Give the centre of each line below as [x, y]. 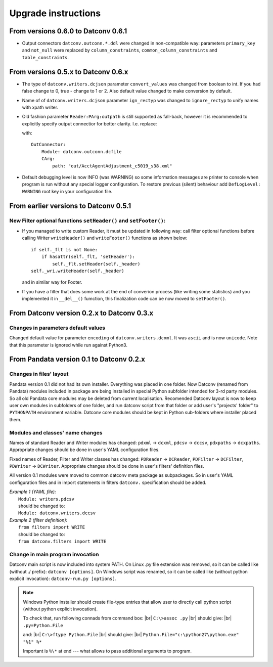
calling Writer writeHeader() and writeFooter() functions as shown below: [105, 238]
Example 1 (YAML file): [33, 492]
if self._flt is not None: [64, 250]
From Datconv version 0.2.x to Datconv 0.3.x [81, 313]
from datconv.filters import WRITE [62, 541]
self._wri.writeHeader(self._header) [78, 271]
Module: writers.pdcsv [47, 499]
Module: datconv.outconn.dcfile [81, 151]
